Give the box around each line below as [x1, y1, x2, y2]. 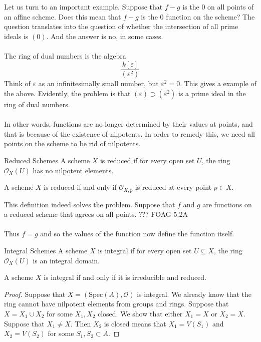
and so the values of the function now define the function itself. [40, 228, 234, 239]
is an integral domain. [33, 255, 100, 265]
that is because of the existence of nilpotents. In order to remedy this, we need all [4, 128, 255, 139]
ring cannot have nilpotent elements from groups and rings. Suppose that [4, 298, 229, 309]
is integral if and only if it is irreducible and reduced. [44, 272, 206, 282]
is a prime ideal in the [178, 88, 246, 99]
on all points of [207, 2, 254, 12]
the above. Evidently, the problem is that [4, 88, 131, 99]
